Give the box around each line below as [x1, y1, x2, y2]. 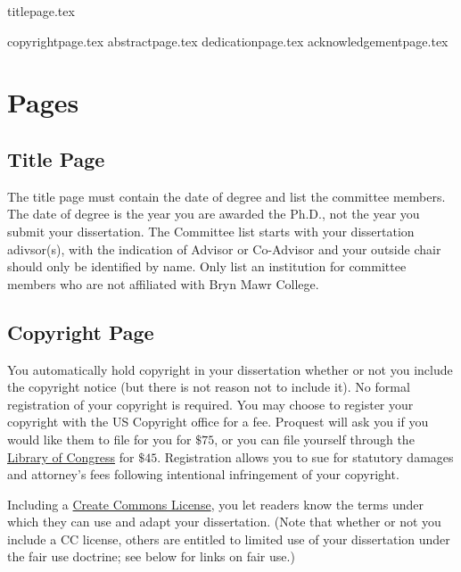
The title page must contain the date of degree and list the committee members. [7, 187, 446, 205]
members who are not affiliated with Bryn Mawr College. [7, 274, 319, 293]
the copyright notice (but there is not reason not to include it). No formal [7, 377, 410, 396]
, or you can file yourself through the [214, 429, 415, 448]
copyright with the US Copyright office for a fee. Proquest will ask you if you [7, 412, 429, 431]
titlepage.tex [7, 2, 75, 20]
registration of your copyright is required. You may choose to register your [7, 394, 414, 413]
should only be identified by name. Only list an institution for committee [7, 257, 407, 276]
